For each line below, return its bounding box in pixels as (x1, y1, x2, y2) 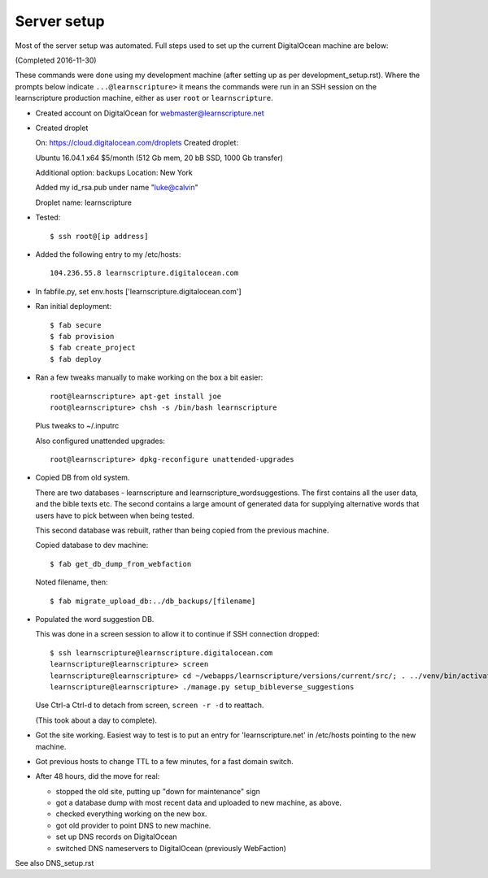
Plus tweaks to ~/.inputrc (35, 421, 120, 431)
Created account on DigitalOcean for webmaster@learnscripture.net (35, 108, 264, 118)
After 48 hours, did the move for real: (35, 772, 160, 781)
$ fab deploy (50, 354, 102, 363)
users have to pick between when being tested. (35, 511, 194, 520)
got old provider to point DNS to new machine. (55, 820, 211, 830)
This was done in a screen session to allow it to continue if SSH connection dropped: (35, 629, 320, 639)
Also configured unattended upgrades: (35, 436, 166, 446)
